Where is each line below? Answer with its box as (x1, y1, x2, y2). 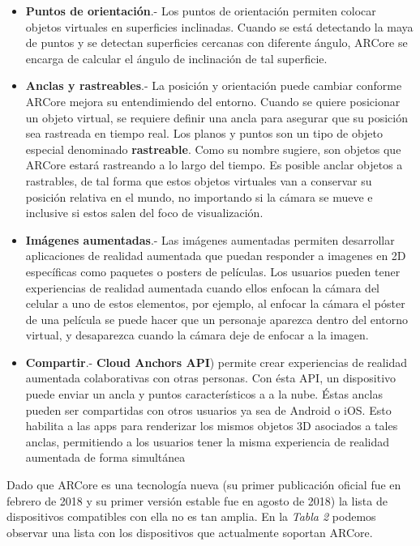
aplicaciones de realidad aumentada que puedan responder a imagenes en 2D (25, 247, 406, 264)
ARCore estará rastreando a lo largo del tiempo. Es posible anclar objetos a (25, 156, 403, 173)
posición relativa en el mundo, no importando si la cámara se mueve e (25, 188, 373, 205)
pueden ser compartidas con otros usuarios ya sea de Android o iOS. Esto (25, 401, 392, 418)
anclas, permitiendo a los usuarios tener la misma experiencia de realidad (25, 433, 389, 450)
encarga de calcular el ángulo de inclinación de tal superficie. (25, 49, 328, 66)
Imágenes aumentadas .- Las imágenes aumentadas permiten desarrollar (25, 231, 395, 248)
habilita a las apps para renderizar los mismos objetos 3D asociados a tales (25, 417, 398, 434)
